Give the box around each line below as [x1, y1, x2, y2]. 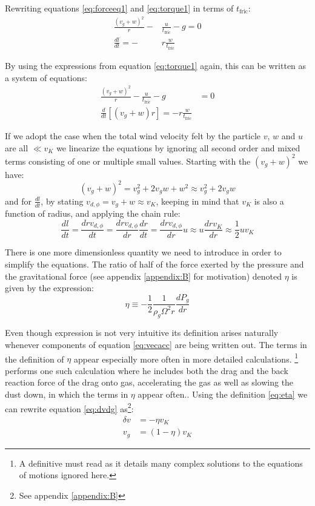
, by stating [41, 194, 84, 207]
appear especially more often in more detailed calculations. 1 [73, 350, 299, 365]
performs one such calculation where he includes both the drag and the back [5, 364, 288, 376]
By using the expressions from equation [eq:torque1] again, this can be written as [5, 59, 307, 71]
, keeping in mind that [156, 194, 239, 207]
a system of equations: [5, 71, 87, 84]
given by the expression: [5, 281, 94, 294]
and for [5, 194, 32, 207]
